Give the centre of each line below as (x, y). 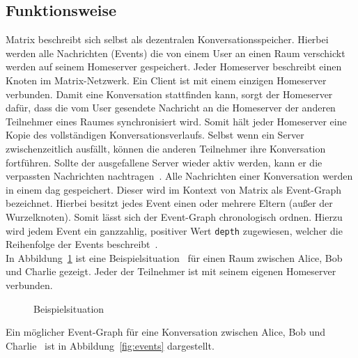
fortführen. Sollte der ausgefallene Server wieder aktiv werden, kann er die (164, 162)
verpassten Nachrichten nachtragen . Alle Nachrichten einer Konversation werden (179, 176)
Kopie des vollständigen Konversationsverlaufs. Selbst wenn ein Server (155, 135)
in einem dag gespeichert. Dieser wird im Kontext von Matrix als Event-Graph (173, 189)
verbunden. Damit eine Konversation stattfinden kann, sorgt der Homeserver (169, 94)
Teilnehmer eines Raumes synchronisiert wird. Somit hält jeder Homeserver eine (176, 121)
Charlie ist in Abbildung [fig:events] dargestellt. (110, 345)
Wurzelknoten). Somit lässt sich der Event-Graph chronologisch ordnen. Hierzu (174, 216)
